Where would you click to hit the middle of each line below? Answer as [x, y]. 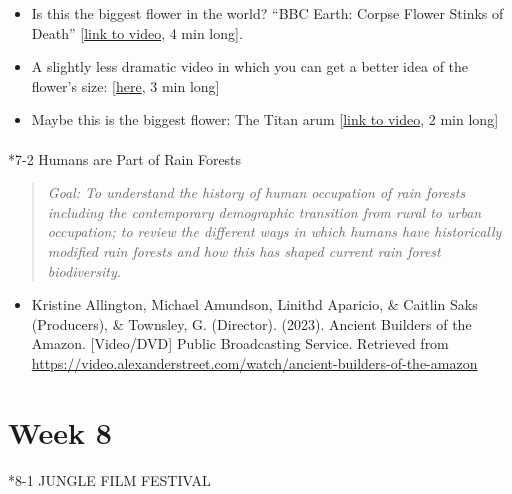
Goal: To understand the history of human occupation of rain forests [256, 192]
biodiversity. [84, 270]
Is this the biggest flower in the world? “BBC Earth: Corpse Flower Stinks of [267, 13]
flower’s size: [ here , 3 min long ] [125, 85]
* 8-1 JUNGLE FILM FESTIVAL [109, 480]
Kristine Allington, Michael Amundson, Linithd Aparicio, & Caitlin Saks [254, 304]
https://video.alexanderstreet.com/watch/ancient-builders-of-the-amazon [254, 362]
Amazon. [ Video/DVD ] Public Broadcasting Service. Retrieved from [240, 343]
